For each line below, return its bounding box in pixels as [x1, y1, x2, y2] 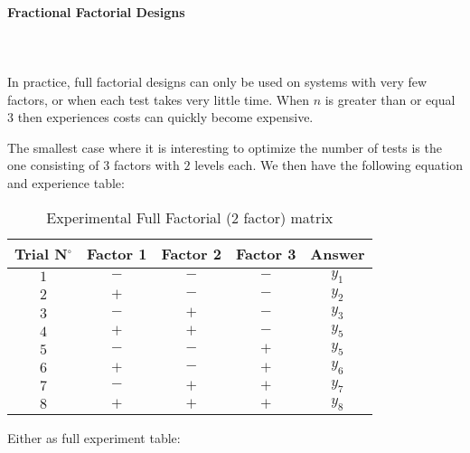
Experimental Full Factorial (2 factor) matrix [46, 206, 334, 228]
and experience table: [7, 173, 125, 192]
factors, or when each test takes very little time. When [7, 90, 309, 109]
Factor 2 [161, 242, 221, 264]
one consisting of [7, 156, 99, 175]
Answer [310, 242, 365, 264]
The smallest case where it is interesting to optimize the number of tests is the [7, 137, 442, 156]
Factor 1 [87, 242, 147, 264]
